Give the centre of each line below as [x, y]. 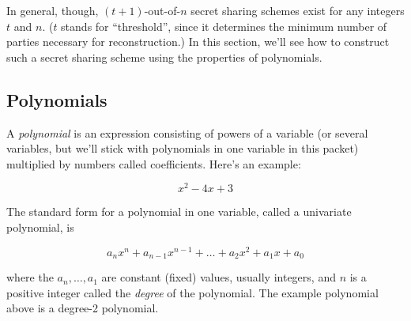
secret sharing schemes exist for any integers [298, 10]
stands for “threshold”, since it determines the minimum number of [224, 26]
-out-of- [162, 10]
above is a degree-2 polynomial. [83, 308]
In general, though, [53, 10]
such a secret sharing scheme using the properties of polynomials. [164, 57]
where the [30, 277]
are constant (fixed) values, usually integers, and [219, 277]
